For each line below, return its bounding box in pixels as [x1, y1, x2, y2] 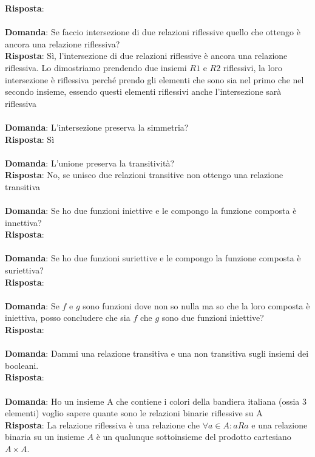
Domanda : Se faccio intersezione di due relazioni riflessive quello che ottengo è [5, 26, 300, 38]
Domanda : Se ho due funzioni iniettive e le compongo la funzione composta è [5, 204, 297, 217]
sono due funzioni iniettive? [161, 311, 264, 324]
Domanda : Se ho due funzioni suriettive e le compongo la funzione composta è [5, 252, 301, 264]
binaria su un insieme [5, 430, 84, 443]
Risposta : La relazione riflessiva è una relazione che [5, 418, 200, 431]
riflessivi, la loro [223, 61, 282, 74]
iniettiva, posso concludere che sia [5, 311, 130, 324]
